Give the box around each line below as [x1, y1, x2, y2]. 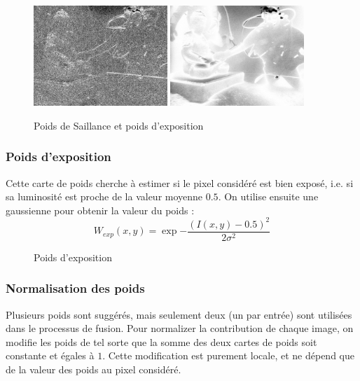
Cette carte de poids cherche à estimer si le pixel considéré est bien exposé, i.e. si [6, 175, 354, 190]
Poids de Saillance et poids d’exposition [34, 118, 204, 132]
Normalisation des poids [6, 279, 145, 297]
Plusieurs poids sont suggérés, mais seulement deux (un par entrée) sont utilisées [6, 307, 352, 321]
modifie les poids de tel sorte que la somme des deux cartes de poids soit [6, 334, 317, 349]
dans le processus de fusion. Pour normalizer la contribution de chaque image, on [6, 321, 354, 335]
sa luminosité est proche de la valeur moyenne [6, 189, 203, 204]
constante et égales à [6, 348, 95, 363]
